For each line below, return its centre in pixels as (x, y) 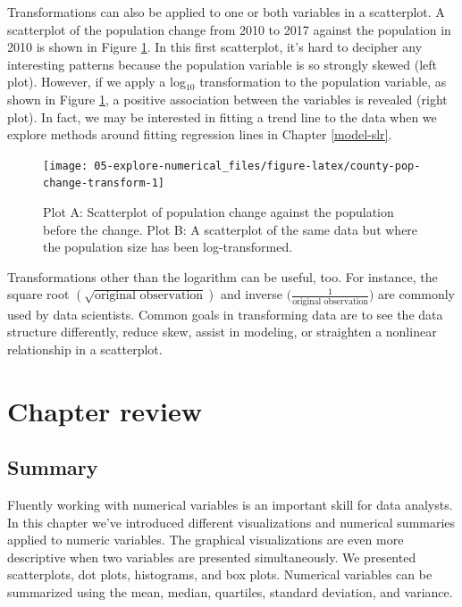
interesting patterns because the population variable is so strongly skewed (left (222, 64)
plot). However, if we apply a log (97, 82)
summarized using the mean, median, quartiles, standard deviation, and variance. (230, 592)
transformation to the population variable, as (323, 82)
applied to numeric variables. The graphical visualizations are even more (206, 540)
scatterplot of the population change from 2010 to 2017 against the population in (229, 29)
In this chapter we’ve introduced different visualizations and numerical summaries (231, 522)
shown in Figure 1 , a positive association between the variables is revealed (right (227, 99)
